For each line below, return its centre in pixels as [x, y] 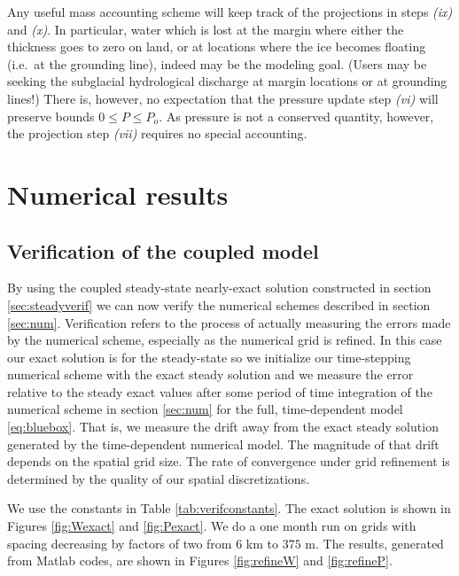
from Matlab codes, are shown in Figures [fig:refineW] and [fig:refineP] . [200, 560]
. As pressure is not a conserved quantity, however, [296, 116]
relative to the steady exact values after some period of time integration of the [220, 391]
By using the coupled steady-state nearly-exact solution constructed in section [219, 288]
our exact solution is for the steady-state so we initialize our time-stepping [209, 357]
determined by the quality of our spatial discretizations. [159, 478]
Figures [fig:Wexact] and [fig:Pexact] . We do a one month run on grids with [212, 526]
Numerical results [118, 194]
